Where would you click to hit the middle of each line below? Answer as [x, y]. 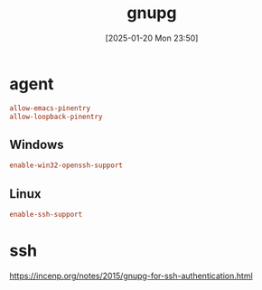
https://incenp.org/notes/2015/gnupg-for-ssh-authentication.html [131, 276]
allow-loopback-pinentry [56, 117]
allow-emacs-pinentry [50, 108]
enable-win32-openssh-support [66, 165]
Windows [37, 144]
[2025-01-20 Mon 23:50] [152, 38]
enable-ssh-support [46, 214]
